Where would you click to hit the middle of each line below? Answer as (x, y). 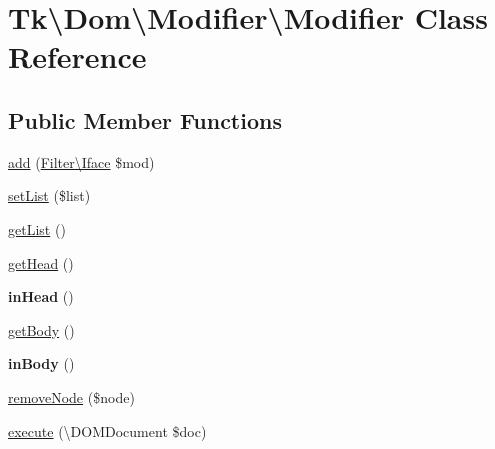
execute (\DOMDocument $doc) (107, 430)
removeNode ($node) (71, 396)
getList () (37, 228)
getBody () (41, 329)
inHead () (41, 296)
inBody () (41, 363)
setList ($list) (49, 195)
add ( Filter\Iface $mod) (81, 161)
